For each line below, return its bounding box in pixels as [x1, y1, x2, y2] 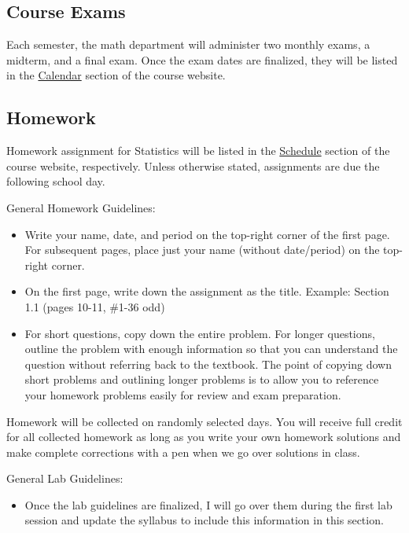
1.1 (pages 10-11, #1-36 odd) [24, 298, 165, 314]
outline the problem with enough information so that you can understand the [24, 340, 398, 357]
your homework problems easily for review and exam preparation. [24, 386, 341, 403]
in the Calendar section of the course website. [6, 67, 226, 83]
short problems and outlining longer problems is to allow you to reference [24, 371, 379, 388]
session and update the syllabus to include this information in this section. [24, 512, 384, 528]
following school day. [6, 173, 105, 189]
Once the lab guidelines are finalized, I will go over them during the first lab [24, 496, 392, 513]
